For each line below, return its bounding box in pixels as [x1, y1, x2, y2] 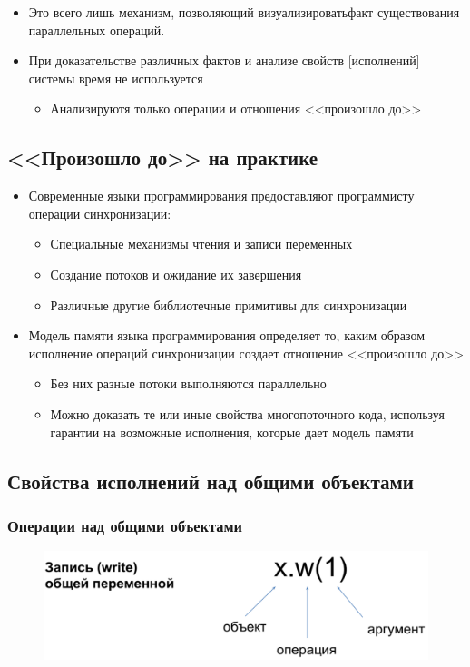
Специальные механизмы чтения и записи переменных [50, 234, 353, 253]
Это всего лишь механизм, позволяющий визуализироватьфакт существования [28, 3, 460, 21]
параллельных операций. [28, 20, 165, 39]
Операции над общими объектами [7, 514, 242, 536]
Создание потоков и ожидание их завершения [50, 264, 302, 283]
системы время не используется [28, 68, 203, 87]
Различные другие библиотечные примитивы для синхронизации [50, 295, 407, 314]
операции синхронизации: [28, 203, 171, 222]
